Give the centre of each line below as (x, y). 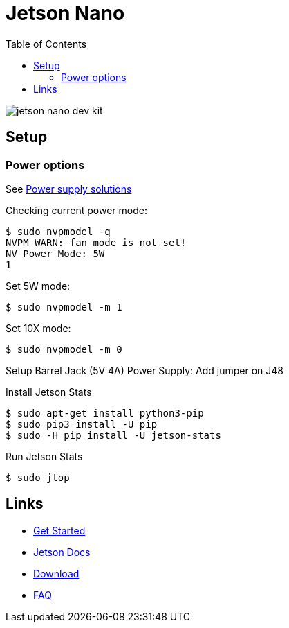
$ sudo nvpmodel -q (58, 231)
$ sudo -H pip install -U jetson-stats (113, 435)
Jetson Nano (65, 13)
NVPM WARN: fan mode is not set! (96, 242)
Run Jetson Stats (44, 456)
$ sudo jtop (38, 477)
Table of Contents (46, 44)
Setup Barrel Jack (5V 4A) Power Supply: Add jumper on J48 (144, 370)
